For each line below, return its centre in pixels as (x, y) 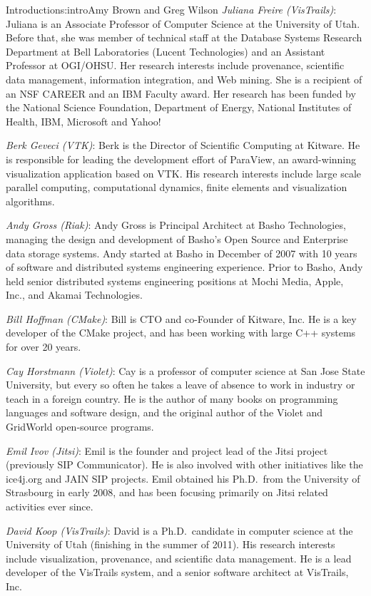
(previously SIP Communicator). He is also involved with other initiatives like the (184, 464)
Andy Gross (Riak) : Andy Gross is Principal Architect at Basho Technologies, (176, 225)
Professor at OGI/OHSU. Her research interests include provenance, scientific (175, 65)
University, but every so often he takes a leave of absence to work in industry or (181, 385)
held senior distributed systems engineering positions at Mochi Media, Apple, (175, 281)
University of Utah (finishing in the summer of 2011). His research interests (171, 544)
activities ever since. (50, 506)
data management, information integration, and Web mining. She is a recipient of (184, 79)
